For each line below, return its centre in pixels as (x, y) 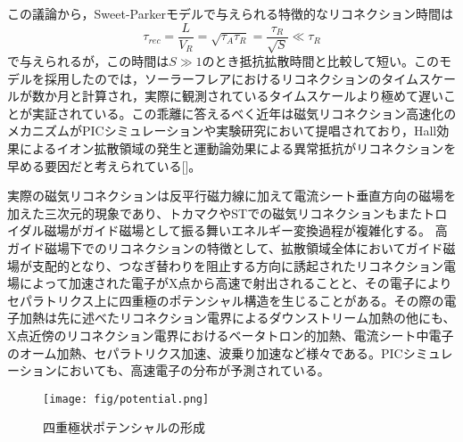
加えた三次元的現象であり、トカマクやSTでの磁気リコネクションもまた (215, 213)
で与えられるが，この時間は (88, 61)
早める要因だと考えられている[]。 (104, 165)
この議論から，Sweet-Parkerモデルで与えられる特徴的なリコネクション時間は (230, 13)
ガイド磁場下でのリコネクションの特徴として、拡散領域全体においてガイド (225, 247)
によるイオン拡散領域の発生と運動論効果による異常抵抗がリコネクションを (238, 148)
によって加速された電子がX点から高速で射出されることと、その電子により (236, 283)
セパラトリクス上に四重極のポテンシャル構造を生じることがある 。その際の (226, 300)
